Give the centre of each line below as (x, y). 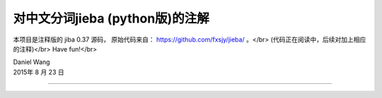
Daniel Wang (31, 62)
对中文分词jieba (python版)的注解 (111, 18)
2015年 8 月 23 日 (39, 72)
